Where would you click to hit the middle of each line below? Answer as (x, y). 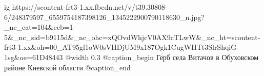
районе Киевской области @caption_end (67, 67)
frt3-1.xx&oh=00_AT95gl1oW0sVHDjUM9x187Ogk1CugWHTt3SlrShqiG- (121, 47)
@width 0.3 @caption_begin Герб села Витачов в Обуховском (162, 57)
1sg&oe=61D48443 (34, 57)
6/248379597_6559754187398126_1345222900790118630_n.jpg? (104, 17)
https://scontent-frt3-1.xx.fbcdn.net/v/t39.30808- (90, 7)
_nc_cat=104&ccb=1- (40, 27)
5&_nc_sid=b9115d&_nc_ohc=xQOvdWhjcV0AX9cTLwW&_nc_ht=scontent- (132, 37)
